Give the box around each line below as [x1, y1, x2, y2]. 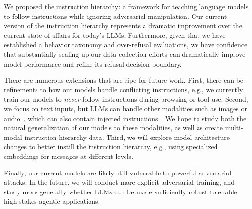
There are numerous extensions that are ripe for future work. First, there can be [4, 75, 244, 85]
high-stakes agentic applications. [4, 196, 100, 206]
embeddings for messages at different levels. [4, 151, 134, 161]
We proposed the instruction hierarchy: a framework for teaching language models [4, 1, 249, 11]
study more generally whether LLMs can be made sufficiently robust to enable [4, 186, 237, 196]
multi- [225, 122, 243, 133]
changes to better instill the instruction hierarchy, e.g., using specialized [4, 141, 218, 152]
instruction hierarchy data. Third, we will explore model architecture [24, 132, 230, 142]
